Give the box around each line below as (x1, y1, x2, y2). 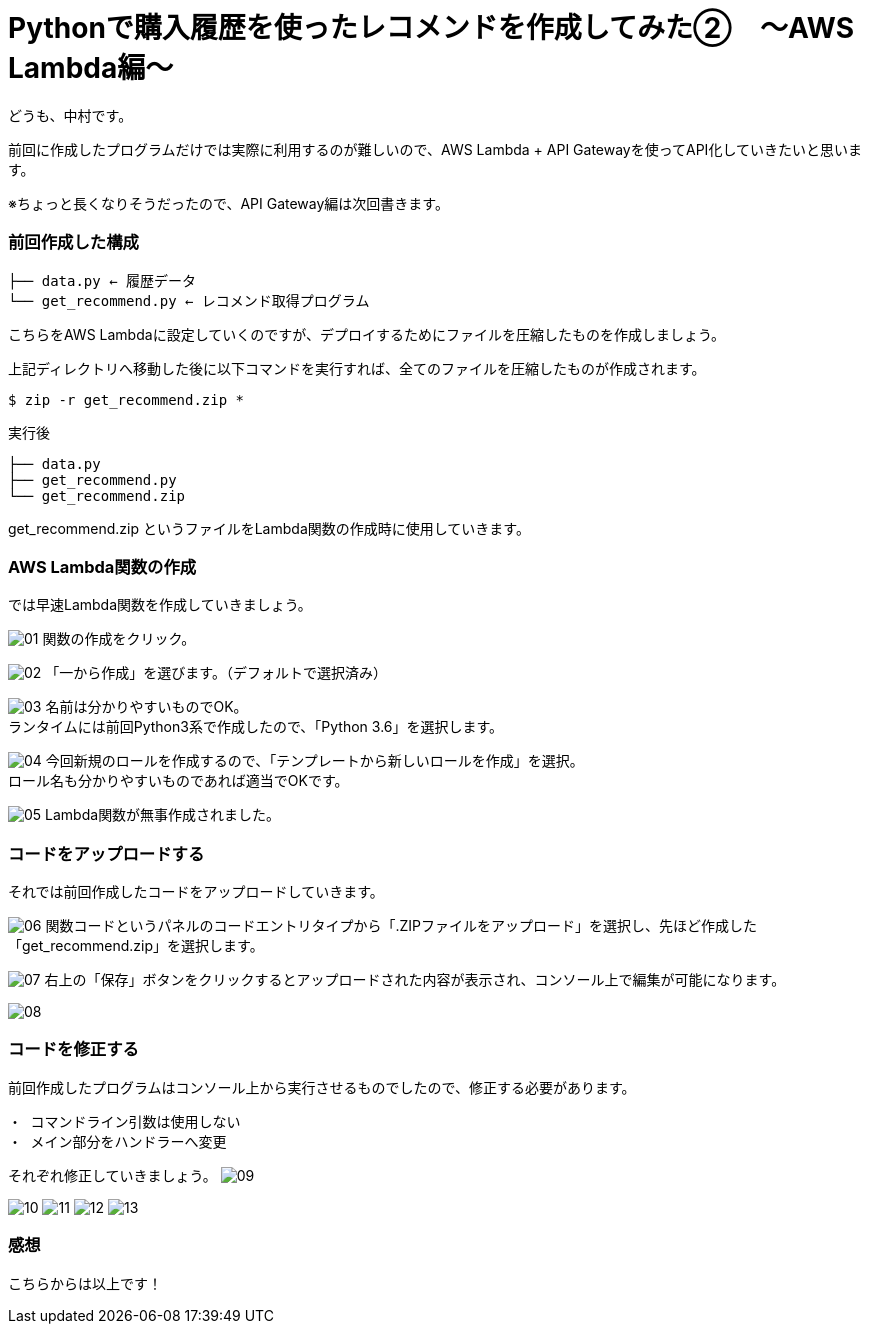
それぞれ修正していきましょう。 (8, 1166, 217, 1184)
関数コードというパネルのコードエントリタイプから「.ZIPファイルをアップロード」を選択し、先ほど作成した (45, 917, 757, 934)
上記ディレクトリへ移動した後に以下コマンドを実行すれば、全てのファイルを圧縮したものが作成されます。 (8, 359, 706, 377)
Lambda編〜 (8, 51, 174, 85)
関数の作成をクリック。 (42, 630, 196, 648)
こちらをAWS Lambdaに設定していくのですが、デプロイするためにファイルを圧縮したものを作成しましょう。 (8, 325, 726, 343)
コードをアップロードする (8, 843, 205, 864)
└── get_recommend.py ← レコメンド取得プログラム (8, 292, 370, 309)
